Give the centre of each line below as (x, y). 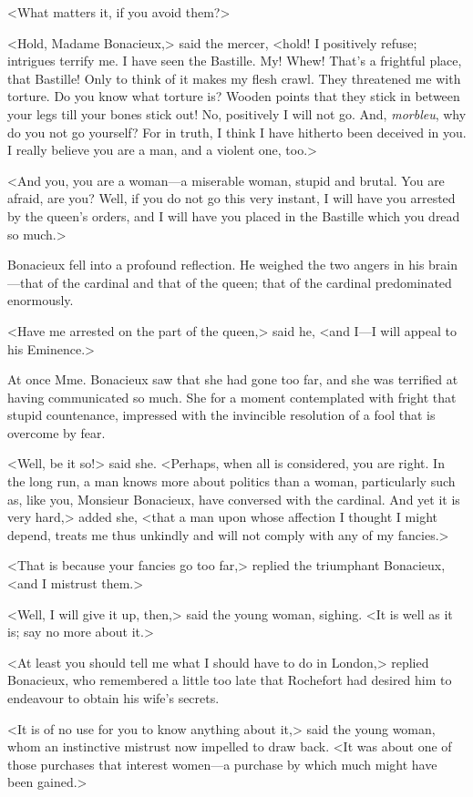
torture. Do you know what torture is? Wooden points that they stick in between (234, 96)
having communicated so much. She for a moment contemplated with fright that (232, 397)
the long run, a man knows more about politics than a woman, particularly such (231, 481)
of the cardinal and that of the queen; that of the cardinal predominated (250, 282)
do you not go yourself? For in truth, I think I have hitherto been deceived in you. (237, 132)
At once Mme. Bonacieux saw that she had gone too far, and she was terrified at (233, 379)
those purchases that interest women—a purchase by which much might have (222, 764)
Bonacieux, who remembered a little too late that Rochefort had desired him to (230, 680)
